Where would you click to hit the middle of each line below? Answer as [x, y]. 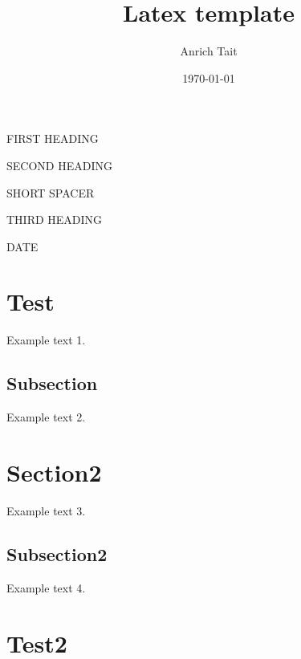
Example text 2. [46, 417]
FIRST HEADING [53, 138]
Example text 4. [46, 587]
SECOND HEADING [59, 165]
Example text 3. [46, 510]
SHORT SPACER [51, 192]
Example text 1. [46, 340]
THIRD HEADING [55, 220]
